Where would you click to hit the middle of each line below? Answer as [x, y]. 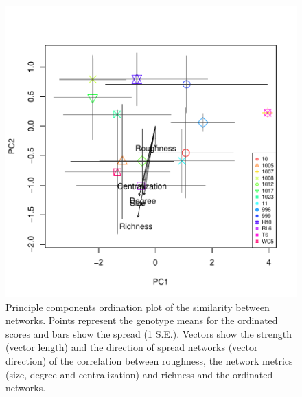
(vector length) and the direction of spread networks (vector [132, 347]
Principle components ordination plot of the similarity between [138, 307]
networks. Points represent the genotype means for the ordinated [142, 320]
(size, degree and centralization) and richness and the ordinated [139, 374]
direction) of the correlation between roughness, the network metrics [149, 360]
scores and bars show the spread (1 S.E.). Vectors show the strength [149, 333]
